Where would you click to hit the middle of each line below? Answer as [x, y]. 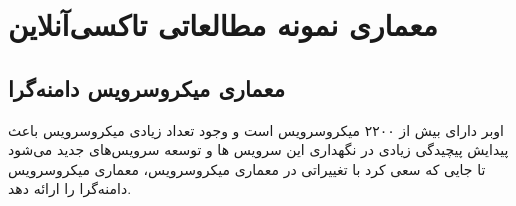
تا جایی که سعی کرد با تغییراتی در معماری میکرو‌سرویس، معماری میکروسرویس [247, 168]
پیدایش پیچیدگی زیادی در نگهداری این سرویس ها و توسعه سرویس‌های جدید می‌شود [258, 149]
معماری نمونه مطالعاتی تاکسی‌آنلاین [223, 24]
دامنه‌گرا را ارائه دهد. [70, 188]
